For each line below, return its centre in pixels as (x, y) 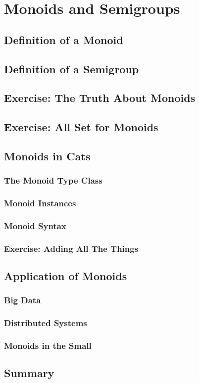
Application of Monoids (66, 276)
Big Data (23, 300)
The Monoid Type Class (53, 180)
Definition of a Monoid (64, 39)
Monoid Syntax (35, 225)
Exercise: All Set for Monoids (81, 127)
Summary (29, 373)
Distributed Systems (46, 323)
